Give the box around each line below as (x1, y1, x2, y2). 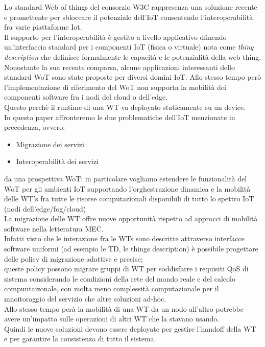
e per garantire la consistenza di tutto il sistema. (4, 333, 156, 344)
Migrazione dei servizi (16, 138, 84, 149)
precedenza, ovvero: (4, 122, 65, 132)
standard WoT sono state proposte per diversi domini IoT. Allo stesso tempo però (4, 72, 261, 82)
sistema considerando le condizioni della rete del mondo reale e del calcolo (4, 273, 235, 284)
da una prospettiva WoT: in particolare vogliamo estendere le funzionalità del (4, 173, 247, 183)
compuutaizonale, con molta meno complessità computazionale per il (4, 283, 219, 294)
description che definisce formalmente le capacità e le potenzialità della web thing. (4, 51, 261, 62)
